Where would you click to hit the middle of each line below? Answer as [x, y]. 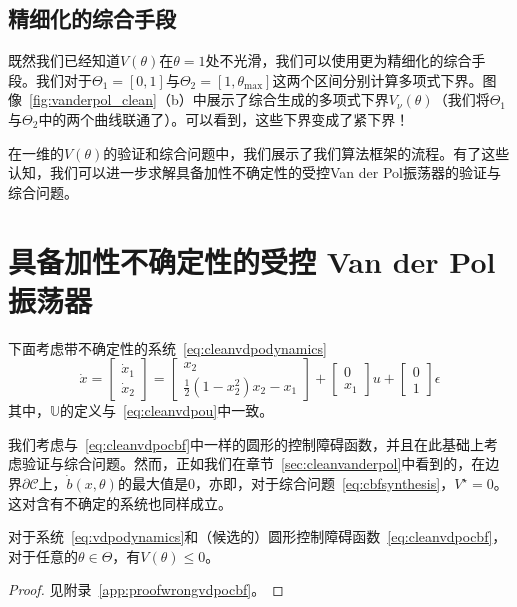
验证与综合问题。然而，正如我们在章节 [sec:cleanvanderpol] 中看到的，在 [253, 463]
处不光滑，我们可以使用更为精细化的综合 [338, 60]
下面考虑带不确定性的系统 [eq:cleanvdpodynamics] [167, 347]
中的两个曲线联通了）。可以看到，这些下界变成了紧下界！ [224, 118]
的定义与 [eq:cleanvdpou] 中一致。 [167, 410]
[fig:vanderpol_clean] [93, 99]
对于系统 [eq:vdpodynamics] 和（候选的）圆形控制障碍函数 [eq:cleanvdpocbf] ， [257, 536]
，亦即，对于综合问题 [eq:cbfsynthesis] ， [324, 483]
